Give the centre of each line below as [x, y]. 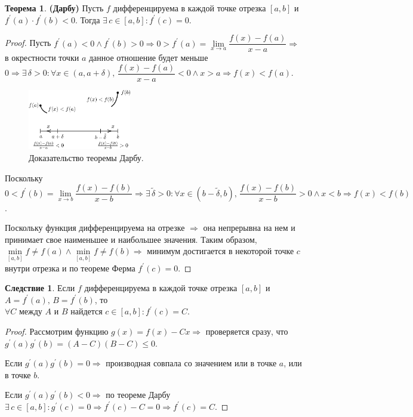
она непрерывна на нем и [249, 228]
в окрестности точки [42, 58]
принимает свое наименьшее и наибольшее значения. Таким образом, [131, 239]
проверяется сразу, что [247, 331]
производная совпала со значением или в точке [191, 363]
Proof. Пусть [28, 43]
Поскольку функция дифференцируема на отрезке [95, 228]
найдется [87, 311]
